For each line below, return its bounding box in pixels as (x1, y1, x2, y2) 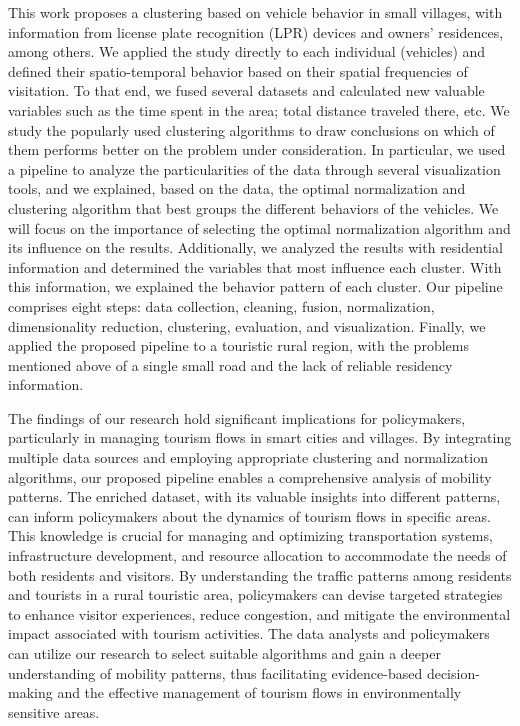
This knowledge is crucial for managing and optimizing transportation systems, (8, 525, 493, 546)
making (8, 682, 53, 703)
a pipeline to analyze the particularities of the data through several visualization (8, 158, 501, 179)
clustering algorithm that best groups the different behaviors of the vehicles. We (8, 197, 499, 218)
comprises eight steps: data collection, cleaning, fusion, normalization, (8, 295, 435, 316)
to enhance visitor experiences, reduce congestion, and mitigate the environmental (8, 603, 511, 624)
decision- (426, 662, 480, 683)
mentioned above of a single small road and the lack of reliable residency (8, 354, 453, 375)
